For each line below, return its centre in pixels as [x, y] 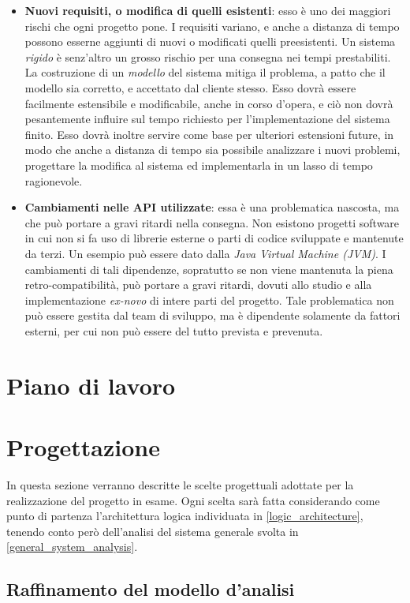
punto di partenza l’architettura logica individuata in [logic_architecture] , [185, 516]
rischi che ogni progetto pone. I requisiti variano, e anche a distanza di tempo [212, 26]
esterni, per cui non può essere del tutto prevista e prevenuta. [174, 330]
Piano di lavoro [91, 385]
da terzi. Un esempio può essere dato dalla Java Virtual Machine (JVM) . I [205, 253]
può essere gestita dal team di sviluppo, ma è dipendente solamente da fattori [212, 315]
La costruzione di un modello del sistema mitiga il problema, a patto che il [205, 72]
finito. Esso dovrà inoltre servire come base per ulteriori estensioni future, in [209, 134]
